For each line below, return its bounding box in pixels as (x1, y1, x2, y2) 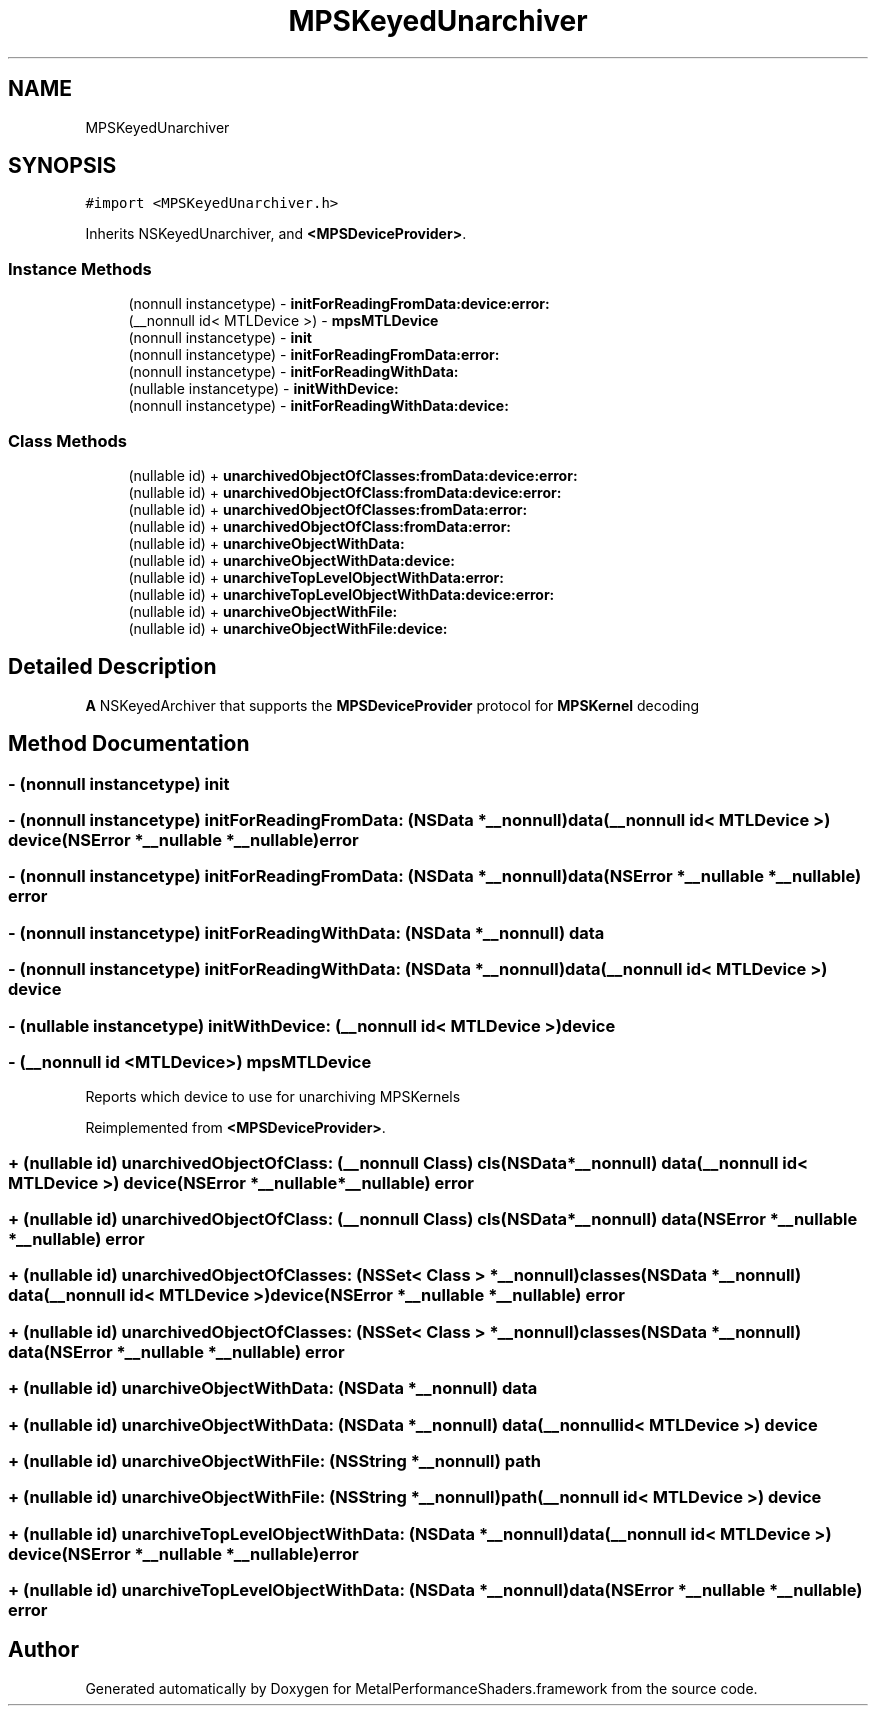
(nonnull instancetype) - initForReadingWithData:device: (128, 397, 509, 415)
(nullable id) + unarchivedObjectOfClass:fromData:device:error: (128, 483, 562, 501)
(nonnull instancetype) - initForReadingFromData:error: (128, 346, 500, 364)
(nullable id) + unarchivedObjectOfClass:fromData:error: (128, 517, 512, 535)
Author (8, 1637, 79, 1663)
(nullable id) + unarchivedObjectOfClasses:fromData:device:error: (128, 466, 578, 484)
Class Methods (8, 430, 127, 451)
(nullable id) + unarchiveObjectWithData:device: (128, 551, 455, 569)
